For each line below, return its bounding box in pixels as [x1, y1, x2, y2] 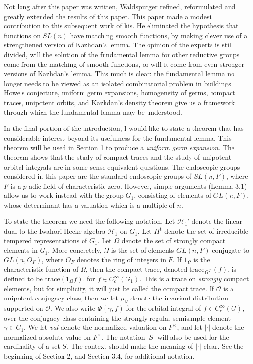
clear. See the [203, 341, 244, 351]
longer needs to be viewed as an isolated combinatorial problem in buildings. [4, 78, 233, 88]
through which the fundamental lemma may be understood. [4, 107, 182, 117]
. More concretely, [48, 245, 102, 255]
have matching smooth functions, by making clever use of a [70, 30, 248, 40]
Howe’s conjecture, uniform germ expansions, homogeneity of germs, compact [4, 87, 235, 98]
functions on [4, 30, 41, 40]
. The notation [101, 331, 145, 342]
